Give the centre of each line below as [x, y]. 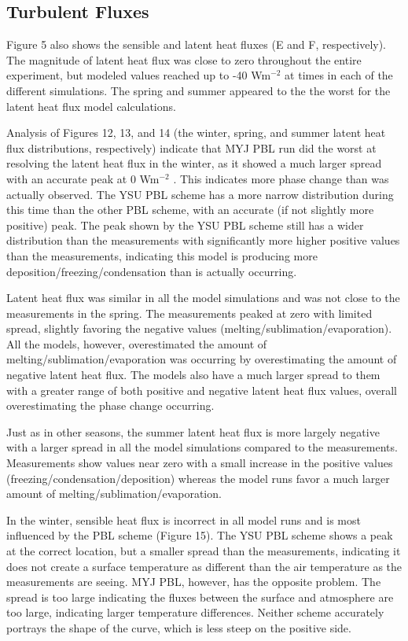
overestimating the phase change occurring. [110, 405]
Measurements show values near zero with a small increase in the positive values [200, 463]
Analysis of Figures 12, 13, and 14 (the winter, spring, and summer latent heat [196, 133]
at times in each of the [339, 75]
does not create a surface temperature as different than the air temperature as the [204, 566]
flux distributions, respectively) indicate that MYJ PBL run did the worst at [191, 147]
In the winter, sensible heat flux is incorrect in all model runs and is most [184, 519]
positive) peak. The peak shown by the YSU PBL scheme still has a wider [185, 225]
